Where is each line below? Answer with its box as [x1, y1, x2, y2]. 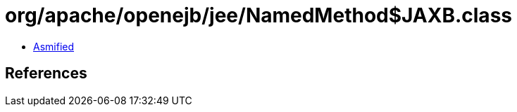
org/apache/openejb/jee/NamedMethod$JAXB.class [5, 3, 512, 27]
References [5, 64, 87, 83]
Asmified [33, 40, 75, 52]
